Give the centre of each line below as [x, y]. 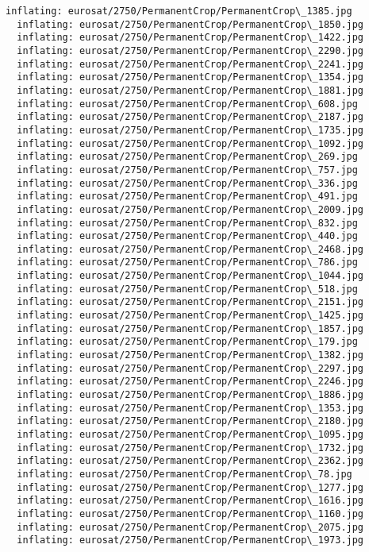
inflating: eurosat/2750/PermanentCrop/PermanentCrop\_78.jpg [184, 474]
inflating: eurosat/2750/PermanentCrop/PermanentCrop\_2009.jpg [190, 209]
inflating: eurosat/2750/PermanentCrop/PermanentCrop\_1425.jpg [190, 316]
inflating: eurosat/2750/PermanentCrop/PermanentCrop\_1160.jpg [190, 513]
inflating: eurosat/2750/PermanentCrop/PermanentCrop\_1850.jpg [190, 24]
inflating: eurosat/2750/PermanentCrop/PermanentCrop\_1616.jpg [190, 501]
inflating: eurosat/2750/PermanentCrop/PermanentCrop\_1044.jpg [190, 276]
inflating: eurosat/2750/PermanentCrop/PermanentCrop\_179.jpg [187, 342]
